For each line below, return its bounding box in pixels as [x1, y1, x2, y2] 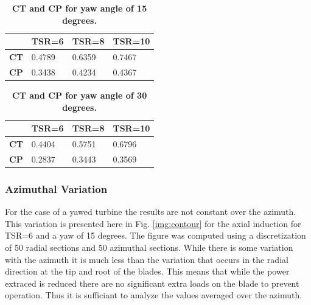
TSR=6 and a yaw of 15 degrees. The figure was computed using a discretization [5, 229, 306, 242]
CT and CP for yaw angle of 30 [12, 88, 147, 101]
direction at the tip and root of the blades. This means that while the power [5, 265, 290, 278]
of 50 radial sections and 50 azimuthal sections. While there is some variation [5, 240, 293, 253]
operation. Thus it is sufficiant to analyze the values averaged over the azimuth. [5, 289, 302, 301]
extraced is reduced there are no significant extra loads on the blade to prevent [5, 276, 299, 289]
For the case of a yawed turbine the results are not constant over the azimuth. [5, 205, 296, 218]
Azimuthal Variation [5, 181, 108, 196]
